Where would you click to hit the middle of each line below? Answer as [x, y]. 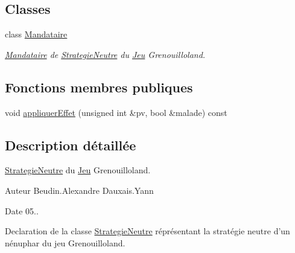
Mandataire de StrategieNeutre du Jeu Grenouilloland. [105, 54]
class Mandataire [36, 34]
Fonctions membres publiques [99, 87]
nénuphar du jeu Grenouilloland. [65, 242]
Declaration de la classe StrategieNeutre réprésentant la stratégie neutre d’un [147, 231]
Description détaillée [71, 145]
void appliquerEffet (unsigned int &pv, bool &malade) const [116, 112]
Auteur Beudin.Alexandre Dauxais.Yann [79, 190]
